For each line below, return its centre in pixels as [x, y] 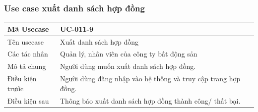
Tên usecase [26, 41]
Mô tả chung [27, 66]
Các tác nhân [28, 54]
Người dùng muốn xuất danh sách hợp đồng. [128, 66]
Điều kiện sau [28, 100]
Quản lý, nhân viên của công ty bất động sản [129, 54]
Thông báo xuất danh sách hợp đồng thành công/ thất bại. [150, 100]
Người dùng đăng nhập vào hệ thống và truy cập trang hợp [150, 79]
